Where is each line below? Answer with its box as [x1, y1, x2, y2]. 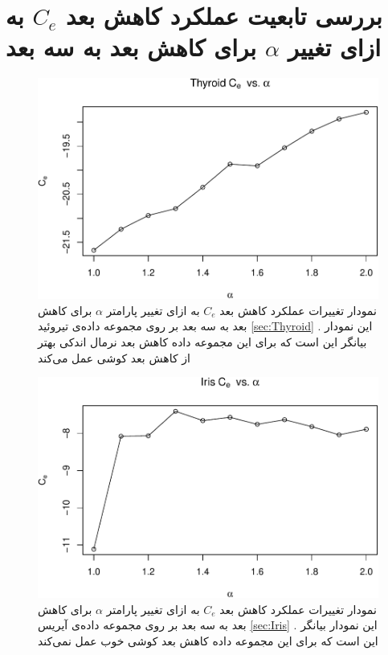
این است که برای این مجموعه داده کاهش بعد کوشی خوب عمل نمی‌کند [38, 632, 378, 649]
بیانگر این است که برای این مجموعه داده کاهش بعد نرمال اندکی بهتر [38, 334, 367, 350]
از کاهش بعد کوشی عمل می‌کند [38, 349, 190, 366]
